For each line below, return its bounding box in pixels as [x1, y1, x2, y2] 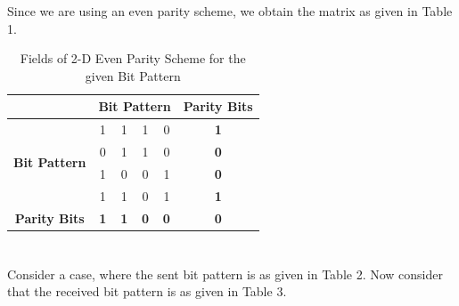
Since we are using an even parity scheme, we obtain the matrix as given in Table [7, 2, 453, 20]
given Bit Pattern [85, 66, 181, 85]
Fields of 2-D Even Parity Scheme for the [20, 49, 246, 68]
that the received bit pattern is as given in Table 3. [7, 282, 287, 301]
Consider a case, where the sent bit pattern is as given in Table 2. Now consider [7, 264, 444, 283]
